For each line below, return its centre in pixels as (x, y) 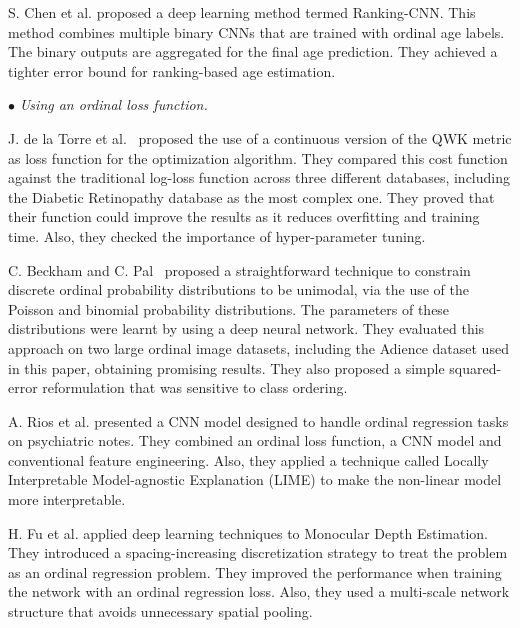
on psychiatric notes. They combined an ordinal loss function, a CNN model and (255, 440)
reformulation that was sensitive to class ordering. (195, 387)
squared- (475, 367)
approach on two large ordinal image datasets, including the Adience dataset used (258, 347)
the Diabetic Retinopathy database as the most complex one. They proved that (251, 196)
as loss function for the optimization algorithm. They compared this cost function (258, 157)
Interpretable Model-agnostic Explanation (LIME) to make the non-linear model (255, 479)
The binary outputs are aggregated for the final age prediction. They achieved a (253, 51)
